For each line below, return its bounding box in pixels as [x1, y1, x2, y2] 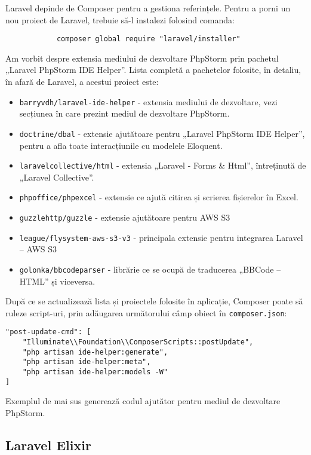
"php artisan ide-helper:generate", [22, 347, 168, 356]
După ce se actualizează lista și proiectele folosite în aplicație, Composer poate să [5, 295, 303, 307]
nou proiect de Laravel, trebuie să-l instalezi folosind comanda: [5, 13, 235, 26]
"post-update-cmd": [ [5, 328, 91, 337]
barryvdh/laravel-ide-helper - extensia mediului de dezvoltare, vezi [19, 95, 278, 108]
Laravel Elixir [5, 435, 91, 454]
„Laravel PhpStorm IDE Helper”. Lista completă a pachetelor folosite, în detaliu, [5, 63, 301, 76]
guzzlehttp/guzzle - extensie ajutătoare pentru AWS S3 [19, 211, 230, 224]
